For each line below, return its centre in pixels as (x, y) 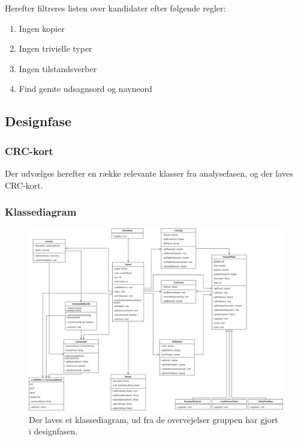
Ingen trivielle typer (55, 48)
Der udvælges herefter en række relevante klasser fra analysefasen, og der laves (149, 173)
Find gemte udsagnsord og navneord (85, 89)
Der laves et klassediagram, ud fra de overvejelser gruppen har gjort (153, 419)
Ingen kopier (42, 28)
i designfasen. (53, 431)
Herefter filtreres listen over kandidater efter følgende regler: (115, 8)
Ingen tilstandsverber (58, 68)
